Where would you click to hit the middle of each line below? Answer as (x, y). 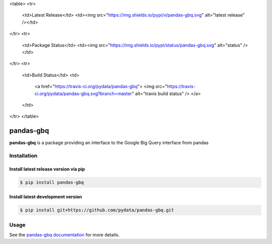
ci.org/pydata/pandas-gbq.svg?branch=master (83, 94)
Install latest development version (46, 197)
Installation (23, 155)
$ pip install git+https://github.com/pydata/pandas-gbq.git (97, 210)
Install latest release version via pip (47, 169)
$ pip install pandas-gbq (52, 182)
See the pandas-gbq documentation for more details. (64, 235)
